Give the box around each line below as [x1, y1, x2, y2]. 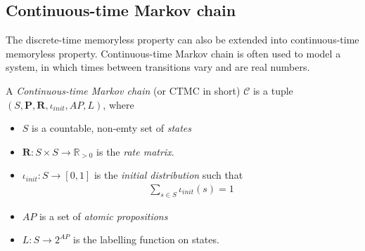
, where [103, 97, 134, 111]
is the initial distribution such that [94, 168, 243, 182]
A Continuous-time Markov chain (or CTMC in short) [6, 83, 241, 97]
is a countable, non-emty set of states [32, 121, 192, 135]
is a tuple [252, 83, 293, 97]
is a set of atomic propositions [39, 208, 168, 223]
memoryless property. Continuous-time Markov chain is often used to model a [6, 46, 341, 60]
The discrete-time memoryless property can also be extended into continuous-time [6, 32, 359, 47]
